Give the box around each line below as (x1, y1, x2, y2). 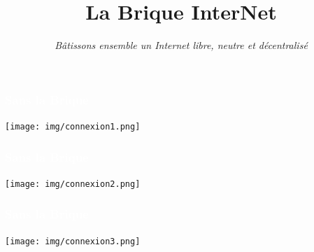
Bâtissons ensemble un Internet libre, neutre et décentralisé (55, 38, 308, 52)
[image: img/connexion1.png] (5, 122, 141, 132)
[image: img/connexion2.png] (5, 178, 141, 189)
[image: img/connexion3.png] (5, 236, 141, 246)
